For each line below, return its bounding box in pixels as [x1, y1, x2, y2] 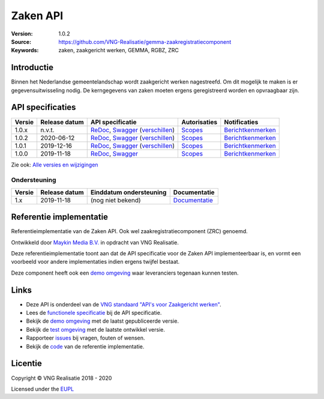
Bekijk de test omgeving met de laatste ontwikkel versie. [26, 326, 165, 333]
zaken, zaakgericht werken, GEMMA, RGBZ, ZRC [58, 47, 179, 54]
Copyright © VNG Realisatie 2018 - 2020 [11, 374, 112, 382]
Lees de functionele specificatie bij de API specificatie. [26, 309, 162, 317]
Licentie [11, 358, 42, 369]
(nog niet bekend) [90, 196, 141, 204]
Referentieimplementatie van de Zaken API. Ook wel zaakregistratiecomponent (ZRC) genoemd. [11, 228, 248, 235]
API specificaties [11, 102, 76, 112]
